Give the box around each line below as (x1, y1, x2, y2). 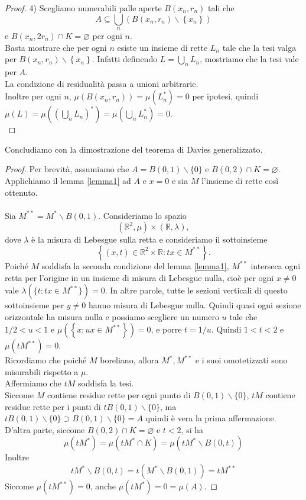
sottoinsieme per (5, 299, 64, 311)
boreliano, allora (100, 354, 159, 366)
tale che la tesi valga (222, 41, 297, 53)
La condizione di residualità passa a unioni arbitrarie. (5, 77, 198, 89)
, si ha (181, 423, 203, 436)
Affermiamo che (5, 377, 62, 389)
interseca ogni (250, 259, 301, 272)
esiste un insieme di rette (117, 41, 208, 53)
